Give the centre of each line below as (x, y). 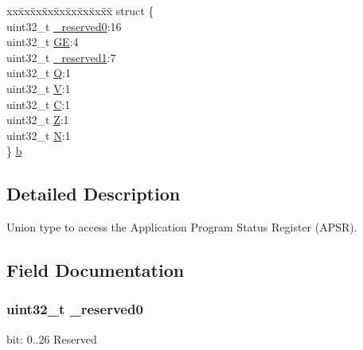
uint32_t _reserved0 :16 (64, 26)
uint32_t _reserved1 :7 (61, 57)
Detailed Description (94, 194)
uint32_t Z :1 (38, 120)
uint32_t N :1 (39, 135)
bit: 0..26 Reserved (52, 338)
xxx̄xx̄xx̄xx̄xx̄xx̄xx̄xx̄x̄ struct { (80, 10)
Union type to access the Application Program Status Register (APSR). (182, 227)
